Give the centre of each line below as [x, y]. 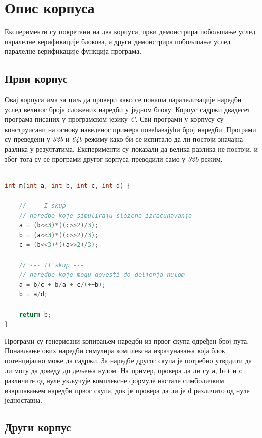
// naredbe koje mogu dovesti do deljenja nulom [102, 275]
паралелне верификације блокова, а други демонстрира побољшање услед [118, 41]
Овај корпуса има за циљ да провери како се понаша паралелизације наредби [123, 100]
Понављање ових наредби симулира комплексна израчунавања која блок [115, 351]
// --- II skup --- [51, 265]
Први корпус [36, 78]
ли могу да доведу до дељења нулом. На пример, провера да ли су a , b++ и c [124, 370]
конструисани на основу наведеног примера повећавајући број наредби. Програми [130, 129]
